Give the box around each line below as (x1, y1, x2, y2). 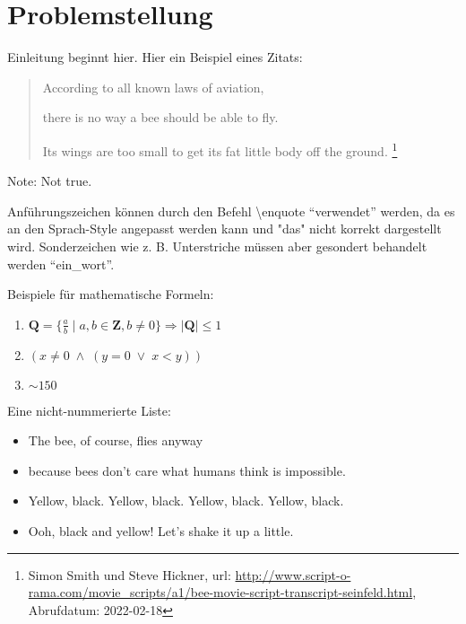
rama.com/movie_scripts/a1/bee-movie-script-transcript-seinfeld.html (28, 583, 413, 602)
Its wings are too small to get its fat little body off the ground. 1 (42, 138, 398, 160)
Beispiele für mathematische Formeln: (7, 285, 214, 303)
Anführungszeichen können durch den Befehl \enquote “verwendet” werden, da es (7, 201, 455, 220)
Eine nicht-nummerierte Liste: (7, 400, 171, 419)
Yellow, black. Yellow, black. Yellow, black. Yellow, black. (28, 491, 344, 510)
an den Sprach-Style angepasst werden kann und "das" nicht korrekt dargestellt (7, 219, 442, 238)
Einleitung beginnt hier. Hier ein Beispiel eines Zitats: (7, 48, 303, 66)
